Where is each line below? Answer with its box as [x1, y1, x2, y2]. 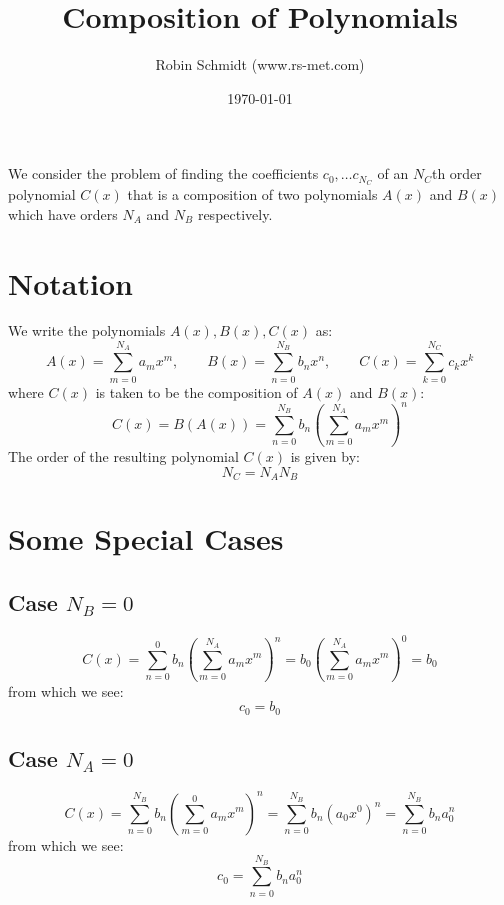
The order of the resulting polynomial [8, 446, 239, 467]
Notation [8, 262, 133, 303]
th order [431, 163, 482, 184]
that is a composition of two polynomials [127, 184, 378, 205]
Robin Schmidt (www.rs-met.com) [155, 54, 365, 75]
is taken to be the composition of [95, 381, 298, 402]
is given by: [290, 446, 360, 467]
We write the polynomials [8, 320, 166, 341]
